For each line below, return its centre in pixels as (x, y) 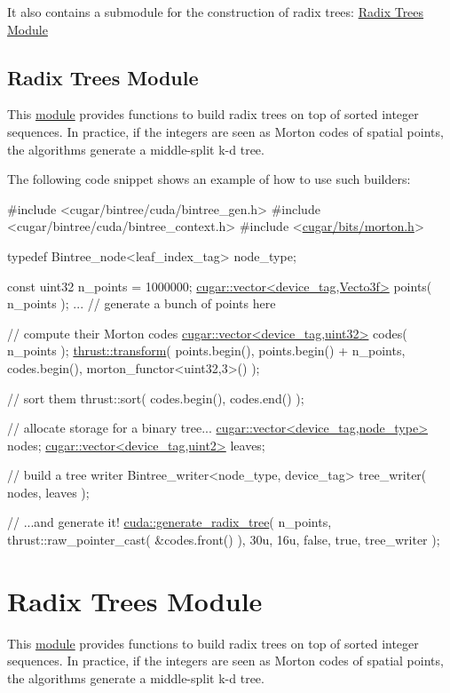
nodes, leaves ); (48, 492)
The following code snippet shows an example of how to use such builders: (209, 179)
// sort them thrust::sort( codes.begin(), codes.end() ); (156, 398)
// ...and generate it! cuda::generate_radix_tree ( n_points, (170, 522)
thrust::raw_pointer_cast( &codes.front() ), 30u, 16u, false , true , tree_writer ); (224, 540)
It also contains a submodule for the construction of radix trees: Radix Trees (216, 12)
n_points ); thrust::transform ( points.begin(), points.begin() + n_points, (206, 350)
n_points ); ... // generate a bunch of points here (142, 303)
